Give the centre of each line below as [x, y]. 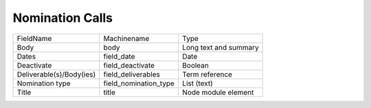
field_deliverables [132, 74]
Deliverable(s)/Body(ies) [56, 74]
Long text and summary [221, 47]
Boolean [196, 65]
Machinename [126, 38]
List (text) [198, 83]
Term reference [207, 74]
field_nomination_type [139, 83]
